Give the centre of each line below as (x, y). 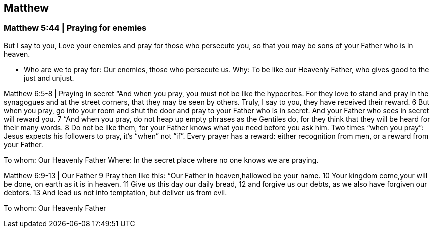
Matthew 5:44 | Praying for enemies (75, 28)
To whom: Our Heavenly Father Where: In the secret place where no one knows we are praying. (161, 160)
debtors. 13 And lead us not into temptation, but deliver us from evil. (116, 192)
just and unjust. (49, 78)
